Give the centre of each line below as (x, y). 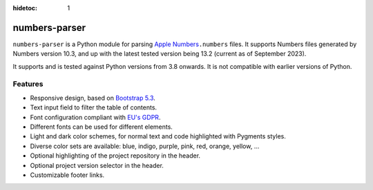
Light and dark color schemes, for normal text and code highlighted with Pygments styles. (158, 136)
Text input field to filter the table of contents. (94, 107)
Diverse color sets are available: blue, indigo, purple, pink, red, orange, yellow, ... (145, 146)
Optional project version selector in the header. (97, 165)
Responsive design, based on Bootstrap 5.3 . (93, 98)
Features (28, 84)
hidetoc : (25, 8)
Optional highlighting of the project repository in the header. (115, 156)
